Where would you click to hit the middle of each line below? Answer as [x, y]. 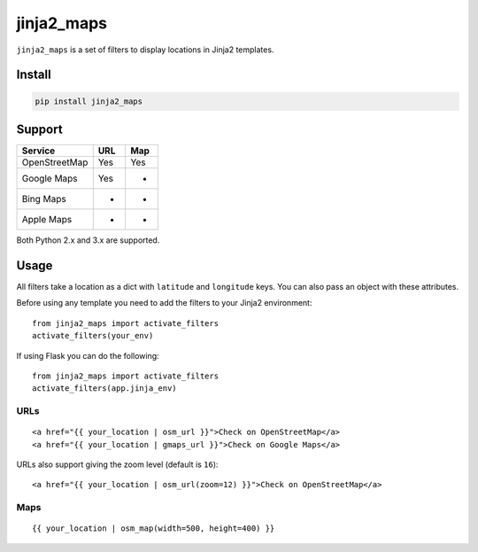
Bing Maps [44, 199]
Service [39, 151]
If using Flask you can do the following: [88, 355]
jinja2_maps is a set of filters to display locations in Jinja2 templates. [145, 50]
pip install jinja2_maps [89, 101]
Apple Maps [47, 220]
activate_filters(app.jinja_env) [104, 389]
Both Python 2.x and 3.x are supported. [88, 240]
